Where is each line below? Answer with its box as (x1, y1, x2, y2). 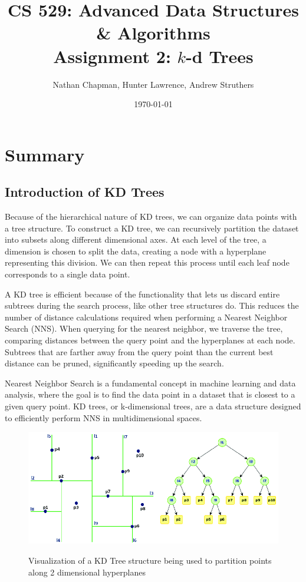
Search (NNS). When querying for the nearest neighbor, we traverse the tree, (5, 322, 283, 335)
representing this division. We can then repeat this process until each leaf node (5, 256, 289, 269)
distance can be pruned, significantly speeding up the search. (5, 357, 224, 369)
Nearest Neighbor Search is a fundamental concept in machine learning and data (5, 376, 296, 389)
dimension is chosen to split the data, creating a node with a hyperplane (5, 244, 266, 257)
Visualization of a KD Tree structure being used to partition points (28, 554, 272, 566)
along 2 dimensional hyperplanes (28, 566, 146, 578)
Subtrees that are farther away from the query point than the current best (5, 345, 274, 358)
